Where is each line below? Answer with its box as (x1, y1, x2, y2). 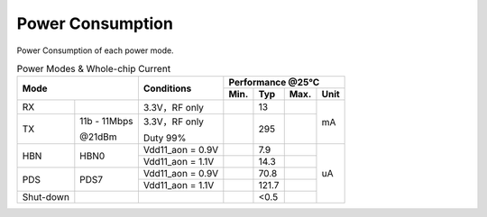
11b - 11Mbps (79, 115, 134, 128)
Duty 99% (142, 131, 187, 144)
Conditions (142, 82, 192, 95)
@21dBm (79, 131, 117, 143)
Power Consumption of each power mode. (16, 45, 175, 56)
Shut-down (22, 191, 69, 203)
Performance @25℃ (228, 77, 320, 89)
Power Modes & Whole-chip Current (16, 63, 171, 76)
